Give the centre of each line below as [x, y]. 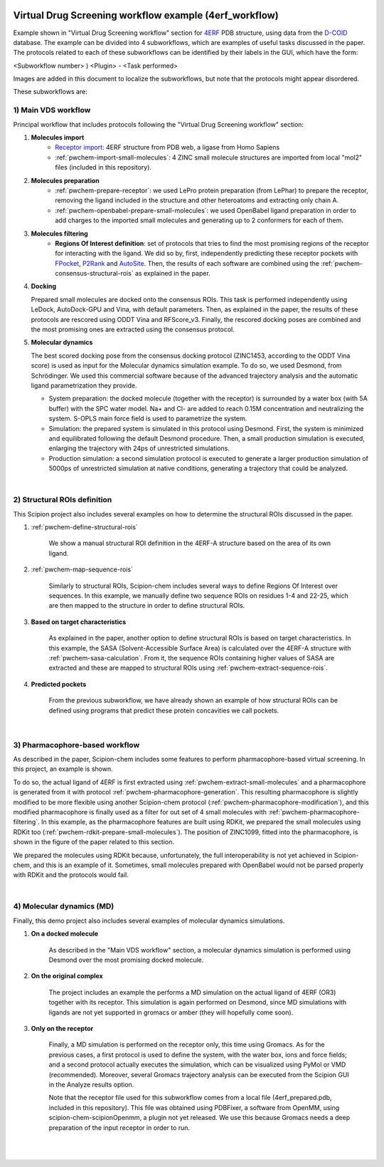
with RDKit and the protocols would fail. [71, 875]
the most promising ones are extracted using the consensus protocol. [133, 330]
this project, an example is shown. [63, 769]
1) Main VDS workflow [52, 110]
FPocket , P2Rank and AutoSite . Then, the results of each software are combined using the [187, 263]
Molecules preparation [65, 180]
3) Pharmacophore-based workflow [76, 745]
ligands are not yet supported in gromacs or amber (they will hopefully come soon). [171, 1012]
